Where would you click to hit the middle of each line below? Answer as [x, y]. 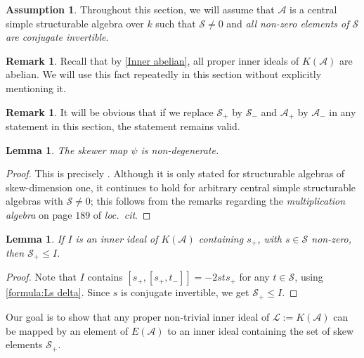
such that [176, 23]
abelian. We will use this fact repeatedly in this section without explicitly [164, 74]
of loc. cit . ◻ [122, 214]
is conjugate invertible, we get [185, 292]
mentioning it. [36, 88]
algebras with [34, 201]
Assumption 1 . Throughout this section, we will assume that [140, 9]
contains [105, 277]
